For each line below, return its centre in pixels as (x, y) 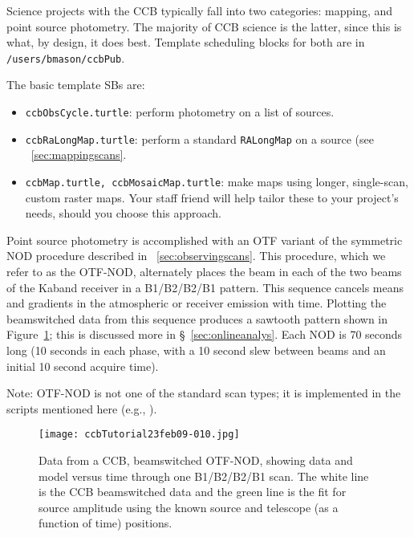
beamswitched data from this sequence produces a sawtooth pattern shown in (197, 318)
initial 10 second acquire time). (83, 366)
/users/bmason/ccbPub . (66, 57)
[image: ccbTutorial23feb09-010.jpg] (139, 435)
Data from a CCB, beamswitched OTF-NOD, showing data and (196, 460)
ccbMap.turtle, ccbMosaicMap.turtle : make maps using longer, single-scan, (217, 181)
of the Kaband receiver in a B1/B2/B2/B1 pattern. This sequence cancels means (205, 287)
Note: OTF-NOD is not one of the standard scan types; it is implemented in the (204, 393)
